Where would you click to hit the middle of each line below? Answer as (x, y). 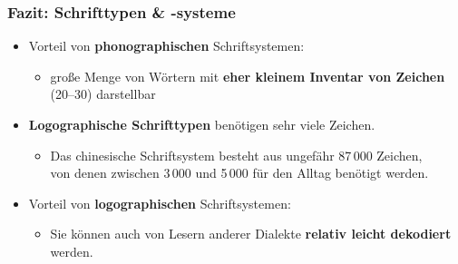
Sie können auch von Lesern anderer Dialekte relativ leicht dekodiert (251, 234)
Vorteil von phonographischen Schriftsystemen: (166, 46)
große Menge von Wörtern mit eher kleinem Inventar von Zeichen (248, 76)
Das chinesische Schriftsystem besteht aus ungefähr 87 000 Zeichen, (236, 155)
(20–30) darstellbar (103, 94)
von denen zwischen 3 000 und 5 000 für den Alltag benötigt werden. (239, 173)
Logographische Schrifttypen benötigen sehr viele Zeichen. (202, 124)
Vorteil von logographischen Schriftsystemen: (160, 203)
